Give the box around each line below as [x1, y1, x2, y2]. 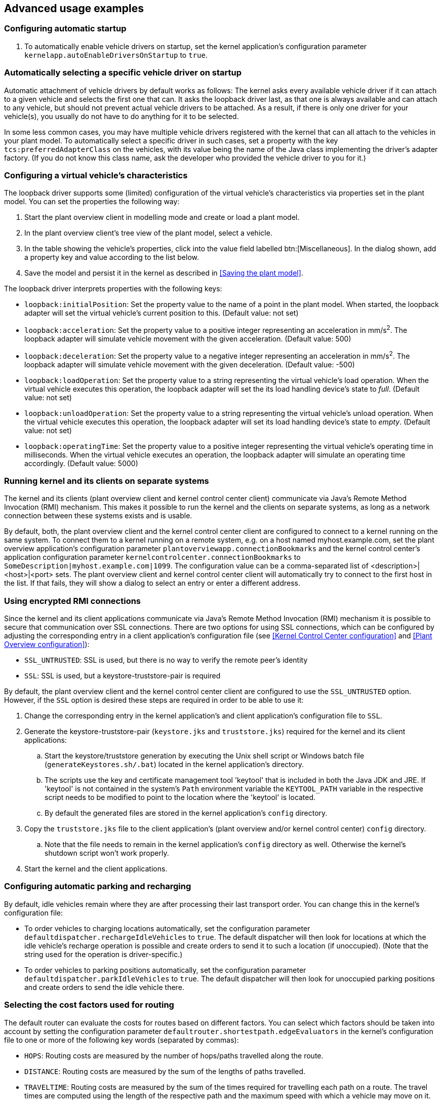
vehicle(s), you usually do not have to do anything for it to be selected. [4, 111, 239, 121]
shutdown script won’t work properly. [45, 849, 169, 858]
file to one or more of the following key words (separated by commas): [4, 1035, 239, 1044]
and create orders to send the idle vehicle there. [24, 982, 184, 992]
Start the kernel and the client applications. [24, 864, 168, 873]
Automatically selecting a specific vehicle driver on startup [4, 67, 242, 78]
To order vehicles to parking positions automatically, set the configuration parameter [24, 965, 306, 974]
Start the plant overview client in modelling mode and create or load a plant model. [24, 213, 300, 222]
